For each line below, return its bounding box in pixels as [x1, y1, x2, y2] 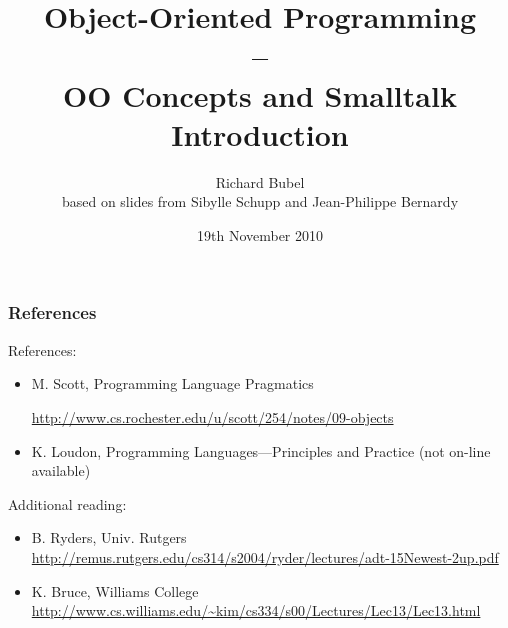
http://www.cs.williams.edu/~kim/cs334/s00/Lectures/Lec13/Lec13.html [31, 600, 481, 621]
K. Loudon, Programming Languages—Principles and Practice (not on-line [31, 440, 491, 461]
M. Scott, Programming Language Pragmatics [31, 373, 314, 394]
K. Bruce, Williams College [31, 580, 199, 601]
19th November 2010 [196, 224, 324, 245]
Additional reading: [8, 493, 127, 514]
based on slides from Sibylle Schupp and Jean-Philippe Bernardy [61, 191, 459, 212]
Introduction [171, 113, 349, 154]
